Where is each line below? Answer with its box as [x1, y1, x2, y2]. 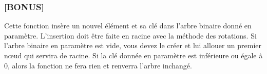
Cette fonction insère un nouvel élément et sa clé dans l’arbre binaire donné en [4, 20, 252, 31]
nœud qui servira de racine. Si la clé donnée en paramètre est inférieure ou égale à [4, 50, 263, 60]
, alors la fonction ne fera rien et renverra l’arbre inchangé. [8, 60, 192, 70]
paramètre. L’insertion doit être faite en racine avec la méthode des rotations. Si [4, 30, 257, 41]
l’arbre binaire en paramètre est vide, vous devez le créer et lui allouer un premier [4, 40, 262, 51]
